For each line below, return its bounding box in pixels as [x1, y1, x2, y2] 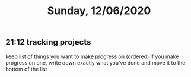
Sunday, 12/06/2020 [47, 4, 151, 18]
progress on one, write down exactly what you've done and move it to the [5, 59, 186, 66]
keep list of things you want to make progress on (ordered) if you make [5, 53, 179, 60]
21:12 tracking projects [5, 37, 91, 48]
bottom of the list [5, 65, 47, 72]
